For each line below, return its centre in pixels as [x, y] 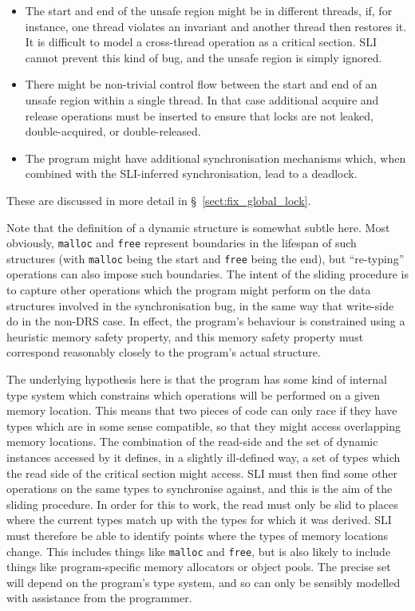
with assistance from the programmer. [99, 598]
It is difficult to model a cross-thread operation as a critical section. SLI [201, 42]
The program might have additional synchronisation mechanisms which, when [215, 158]
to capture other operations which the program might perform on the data [189, 290]
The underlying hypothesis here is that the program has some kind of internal [197, 379]
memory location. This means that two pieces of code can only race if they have [202, 410]
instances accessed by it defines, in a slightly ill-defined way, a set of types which [204, 457]
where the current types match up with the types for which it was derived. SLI [199, 520]
